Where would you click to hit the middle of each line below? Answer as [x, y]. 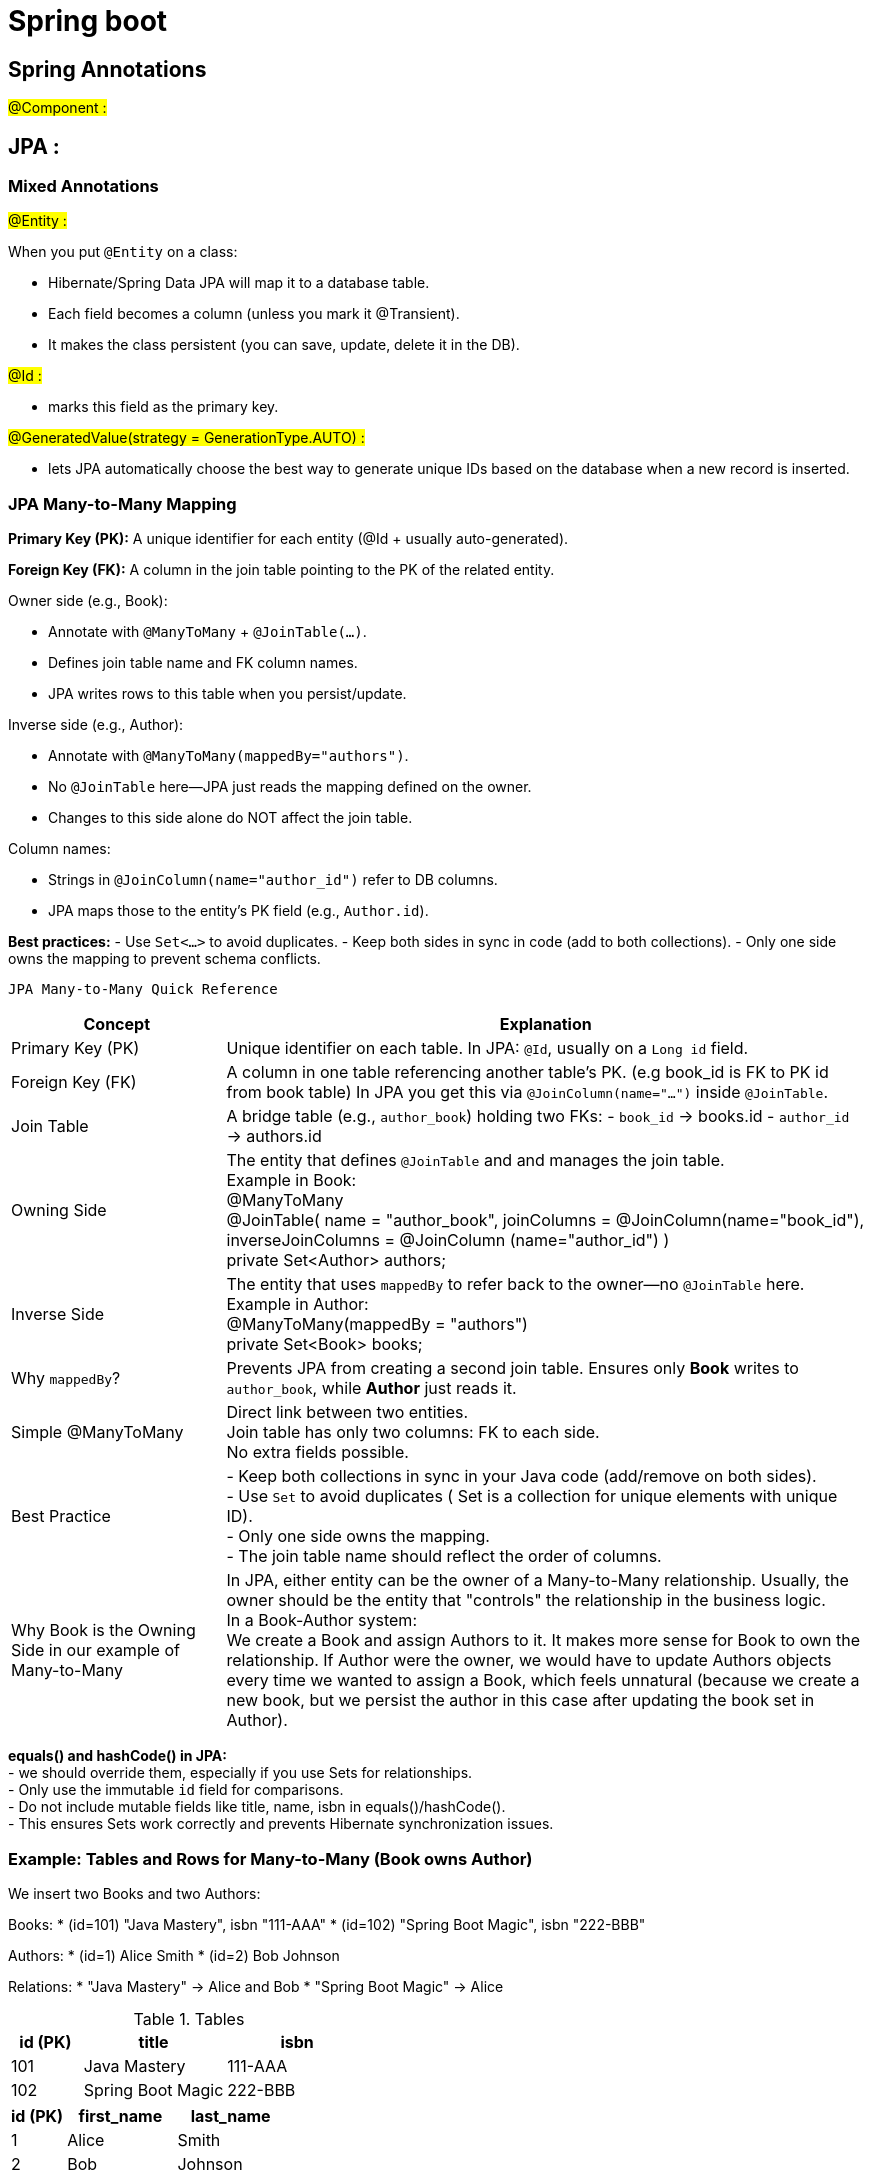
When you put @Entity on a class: [123, 252]
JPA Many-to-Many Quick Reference [143, 989]
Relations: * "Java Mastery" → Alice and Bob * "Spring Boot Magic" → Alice [256, 1986]
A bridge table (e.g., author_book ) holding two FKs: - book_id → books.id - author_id [538, 1116]
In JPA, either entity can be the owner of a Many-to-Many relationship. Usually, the [537, 1580]
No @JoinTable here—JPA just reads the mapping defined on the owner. [290, 787]
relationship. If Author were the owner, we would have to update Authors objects [529, 1660]
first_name [120, 2115]
